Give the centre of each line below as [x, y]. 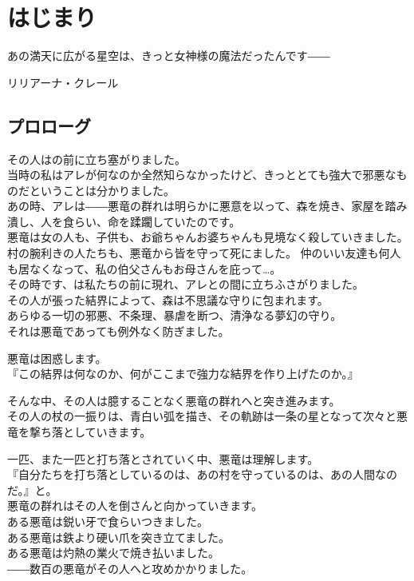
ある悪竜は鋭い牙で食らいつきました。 [108, 521]
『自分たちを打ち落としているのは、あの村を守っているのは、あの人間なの [202, 474]
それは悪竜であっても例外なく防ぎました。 [118, 331]
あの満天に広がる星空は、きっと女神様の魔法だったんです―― [169, 56]
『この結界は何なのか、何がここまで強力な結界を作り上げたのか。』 [183, 374]
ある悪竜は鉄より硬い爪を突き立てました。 [119, 537]
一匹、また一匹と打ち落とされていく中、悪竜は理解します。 [163, 458]
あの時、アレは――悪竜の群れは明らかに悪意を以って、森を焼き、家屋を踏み [207, 206]
